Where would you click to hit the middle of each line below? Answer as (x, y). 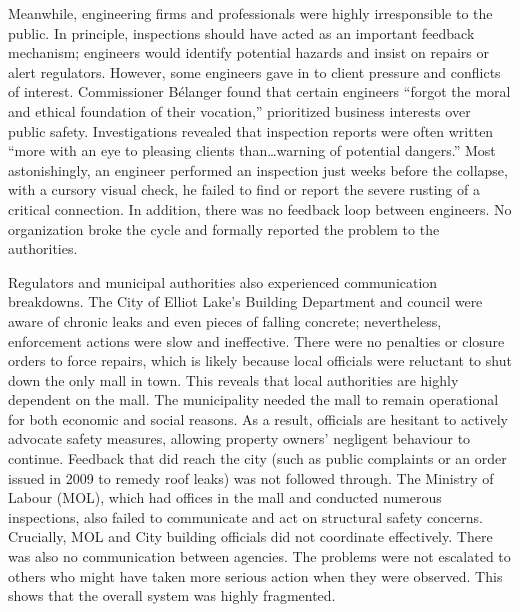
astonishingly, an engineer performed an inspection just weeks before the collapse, (258, 169)
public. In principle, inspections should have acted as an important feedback (241, 32)
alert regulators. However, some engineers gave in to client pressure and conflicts (254, 71)
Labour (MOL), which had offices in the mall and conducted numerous (225, 497)
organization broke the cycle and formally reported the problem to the (224, 228)
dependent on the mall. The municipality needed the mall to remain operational (253, 399)
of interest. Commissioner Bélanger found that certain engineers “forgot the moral (259, 91)
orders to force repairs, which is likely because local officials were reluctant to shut (260, 360)
